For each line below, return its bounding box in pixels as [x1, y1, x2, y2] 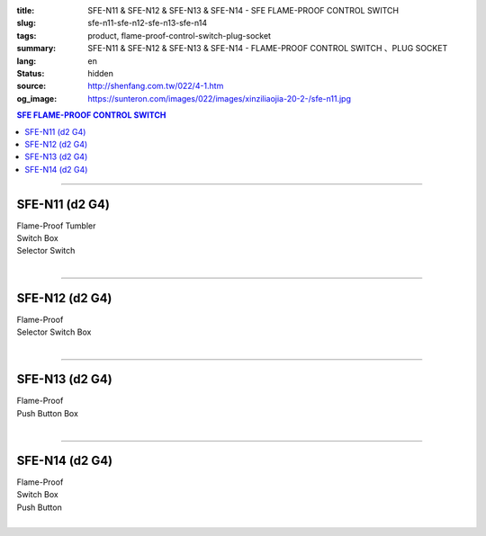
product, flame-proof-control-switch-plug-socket [87, 30, 272, 40]
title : [16, 5, 35, 15]
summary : [16, 43, 57, 54]
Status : [16, 67, 45, 78]
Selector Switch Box [16, 326, 92, 337]
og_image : [16, 93, 58, 103]
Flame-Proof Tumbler [16, 220, 96, 231]
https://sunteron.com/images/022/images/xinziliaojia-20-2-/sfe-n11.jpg [87, 93, 351, 103]
